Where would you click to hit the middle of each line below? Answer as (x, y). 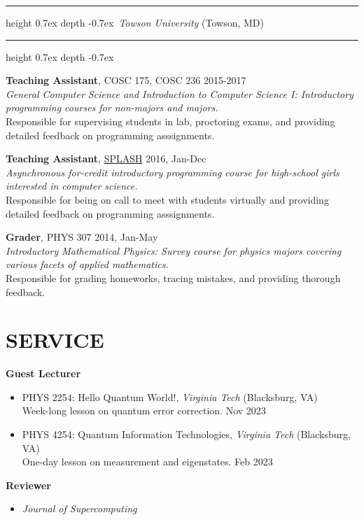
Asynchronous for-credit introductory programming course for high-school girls (173, 172)
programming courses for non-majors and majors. (112, 107)
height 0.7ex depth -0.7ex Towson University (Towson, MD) (135, 22)
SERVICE (55, 340)
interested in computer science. (72, 186)
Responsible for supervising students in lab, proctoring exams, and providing (170, 121)
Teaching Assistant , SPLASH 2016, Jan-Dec (106, 159)
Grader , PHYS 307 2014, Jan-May (82, 237)
